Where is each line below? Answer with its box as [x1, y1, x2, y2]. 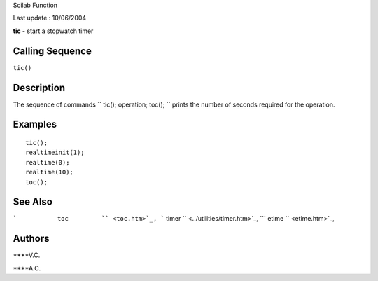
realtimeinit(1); [25, 149, 85, 157]
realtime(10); [25, 168, 73, 177]
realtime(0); [25, 158, 70, 166]
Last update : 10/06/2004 [13, 14, 87, 22]
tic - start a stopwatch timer [13, 27, 94, 35]
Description [13, 81, 66, 94]
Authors [13, 233, 50, 245]
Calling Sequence [13, 45, 92, 57]
